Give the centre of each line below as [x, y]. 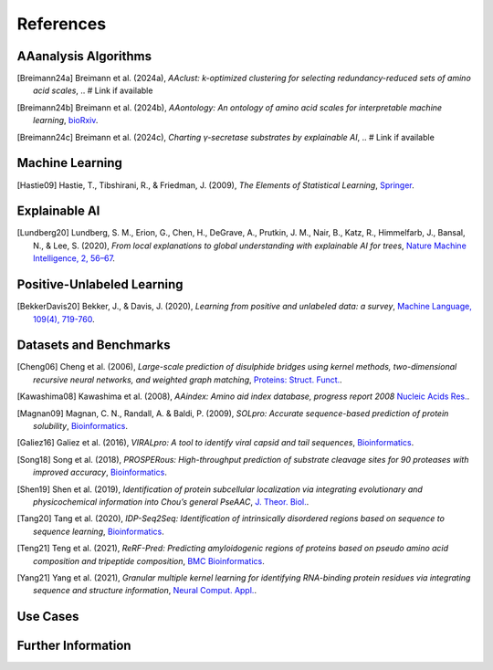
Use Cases [48, 617]
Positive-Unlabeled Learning [100, 284]
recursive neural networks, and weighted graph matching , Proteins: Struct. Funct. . [188, 380]
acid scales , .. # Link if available [93, 90]
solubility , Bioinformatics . [80, 425]
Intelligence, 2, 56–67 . [74, 258]
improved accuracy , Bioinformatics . [100, 472]
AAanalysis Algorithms [84, 56]
